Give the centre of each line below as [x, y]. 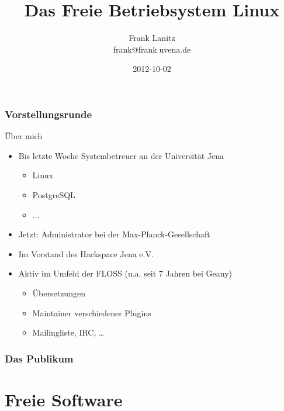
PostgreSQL [54, 194]
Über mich [24, 136]
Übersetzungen [59, 293]
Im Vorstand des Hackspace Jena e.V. [86, 253]
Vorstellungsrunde [49, 114]
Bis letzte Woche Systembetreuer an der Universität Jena [121, 155]
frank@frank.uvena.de [152, 49]
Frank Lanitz [152, 38]
